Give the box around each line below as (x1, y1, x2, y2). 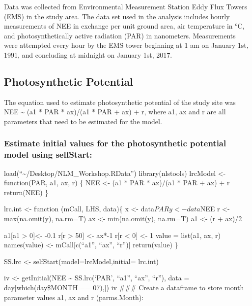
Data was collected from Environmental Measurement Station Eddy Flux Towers (4, 1, 248, 11)
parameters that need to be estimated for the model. (4, 116, 162, 126)
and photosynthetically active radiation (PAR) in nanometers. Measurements (4, 30, 236, 40)
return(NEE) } (4, 187, 49, 197)
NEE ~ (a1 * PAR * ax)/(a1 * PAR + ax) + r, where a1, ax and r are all (4, 106, 226, 117)
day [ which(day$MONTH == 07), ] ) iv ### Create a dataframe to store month (4, 282, 244, 293)
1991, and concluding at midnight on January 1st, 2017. (4, 49, 172, 60)
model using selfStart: (4, 148, 92, 161)
